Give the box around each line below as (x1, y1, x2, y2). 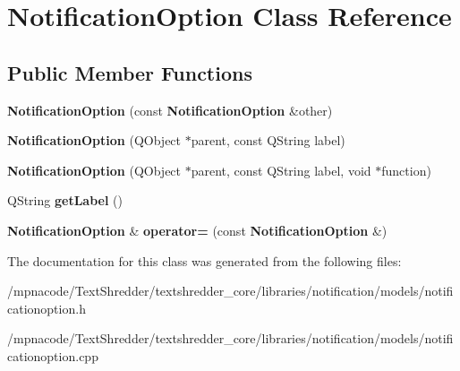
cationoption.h (7, 298, 86, 317)
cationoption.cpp (7, 346, 98, 365)
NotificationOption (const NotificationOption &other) (7, 100, 333, 119)
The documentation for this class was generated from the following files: (7, 251, 402, 270)
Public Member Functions (7, 58, 252, 86)
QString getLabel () (7, 191, 123, 210)
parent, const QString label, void (191, 160, 371, 179)
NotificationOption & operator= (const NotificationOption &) (7, 220, 388, 239)
